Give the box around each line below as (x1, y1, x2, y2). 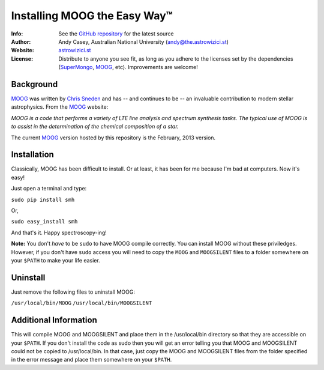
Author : (11, 38, 31, 45)
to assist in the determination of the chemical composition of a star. (11, 123, 179, 130)
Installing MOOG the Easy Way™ (11, 9, 173, 22)
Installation (11, 150, 54, 160)
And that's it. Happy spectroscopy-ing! (11, 229, 107, 236)
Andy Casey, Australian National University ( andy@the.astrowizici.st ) (58, 38, 229, 45)
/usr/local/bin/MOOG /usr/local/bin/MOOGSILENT (11, 300, 152, 306)
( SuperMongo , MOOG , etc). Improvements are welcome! (58, 64, 198, 71)
